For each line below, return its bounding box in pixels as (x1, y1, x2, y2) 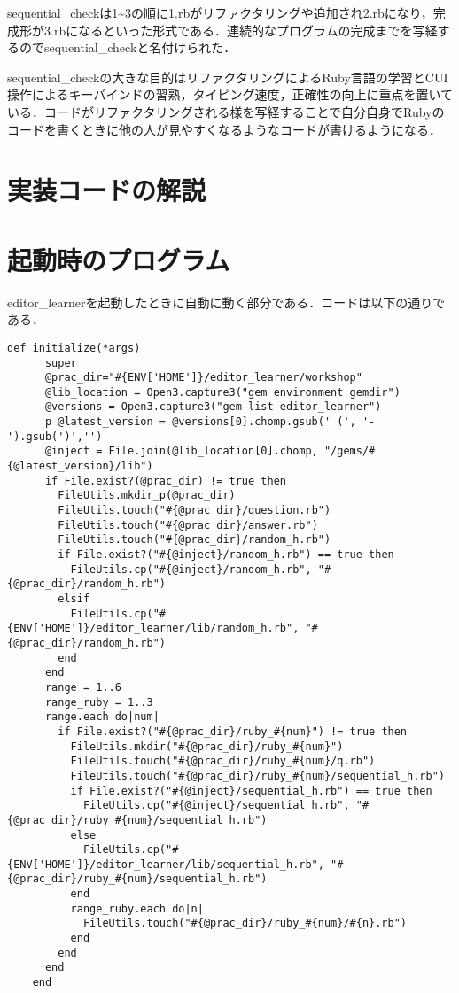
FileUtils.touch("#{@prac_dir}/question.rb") (58, 504, 331, 517)
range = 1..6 (44, 680, 121, 694)
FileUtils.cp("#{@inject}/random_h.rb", (70, 562, 312, 576)
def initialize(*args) (7, 341, 141, 354)
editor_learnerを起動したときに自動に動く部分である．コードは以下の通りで (7, 292, 446, 311)
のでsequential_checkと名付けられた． (19, 38, 237, 57)
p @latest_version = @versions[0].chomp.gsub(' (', (44, 415, 356, 429)
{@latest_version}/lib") (7, 460, 153, 473)
